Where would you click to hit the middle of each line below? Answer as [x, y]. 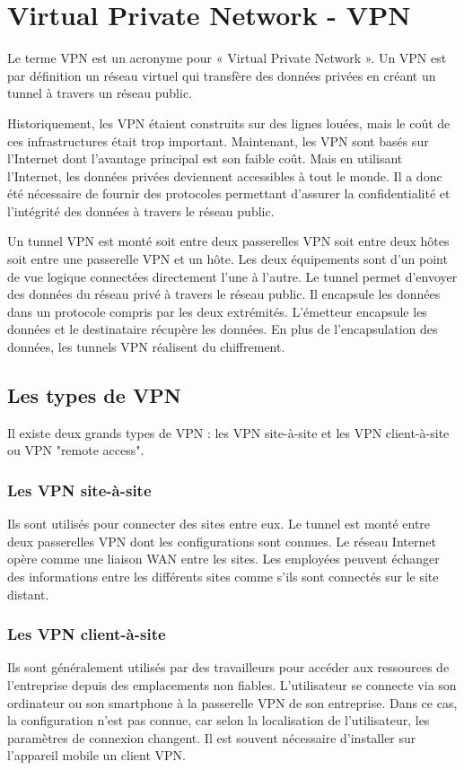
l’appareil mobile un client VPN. [96, 755]
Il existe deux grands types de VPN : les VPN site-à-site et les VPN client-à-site [228, 432]
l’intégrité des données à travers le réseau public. [141, 210]
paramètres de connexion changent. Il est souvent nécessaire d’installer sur [212, 737]
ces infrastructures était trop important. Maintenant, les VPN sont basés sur [218, 140]
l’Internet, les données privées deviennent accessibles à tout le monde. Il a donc [225, 175]
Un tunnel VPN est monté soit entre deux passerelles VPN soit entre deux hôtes [228, 241]
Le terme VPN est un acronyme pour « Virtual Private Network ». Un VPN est [227, 58]
